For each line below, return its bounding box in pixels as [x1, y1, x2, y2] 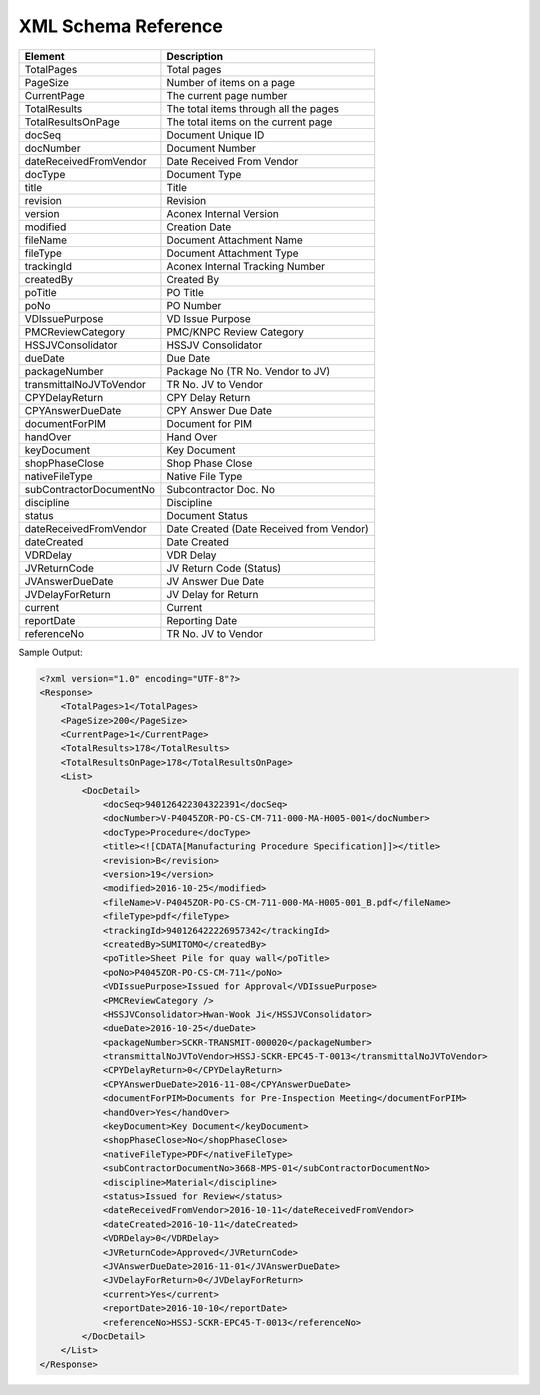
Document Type [166, 167, 242, 181]
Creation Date [166, 220, 232, 234]
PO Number [166, 298, 222, 312]
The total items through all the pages [166, 101, 340, 115]
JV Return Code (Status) [166, 561, 282, 575]
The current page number [166, 88, 288, 102]
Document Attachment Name [166, 233, 304, 247]
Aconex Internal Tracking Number [166, 259, 325, 273]
